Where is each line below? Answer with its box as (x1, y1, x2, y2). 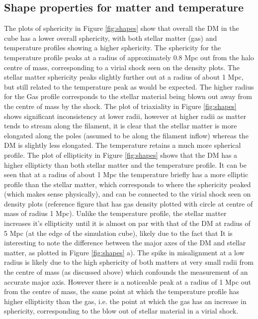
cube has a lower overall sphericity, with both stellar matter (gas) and (4, 32, 217, 43)
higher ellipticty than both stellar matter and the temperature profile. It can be (4, 159, 247, 170)
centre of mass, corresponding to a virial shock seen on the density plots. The (4, 62, 240, 72)
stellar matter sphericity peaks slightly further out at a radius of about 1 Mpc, (4, 72, 244, 82)
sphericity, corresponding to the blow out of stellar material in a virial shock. (4, 306, 239, 316)
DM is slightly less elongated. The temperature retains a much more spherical (4, 140, 241, 150)
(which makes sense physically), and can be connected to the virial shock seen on (4, 189, 251, 199)
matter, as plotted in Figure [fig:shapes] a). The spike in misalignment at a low (4, 247, 245, 257)
